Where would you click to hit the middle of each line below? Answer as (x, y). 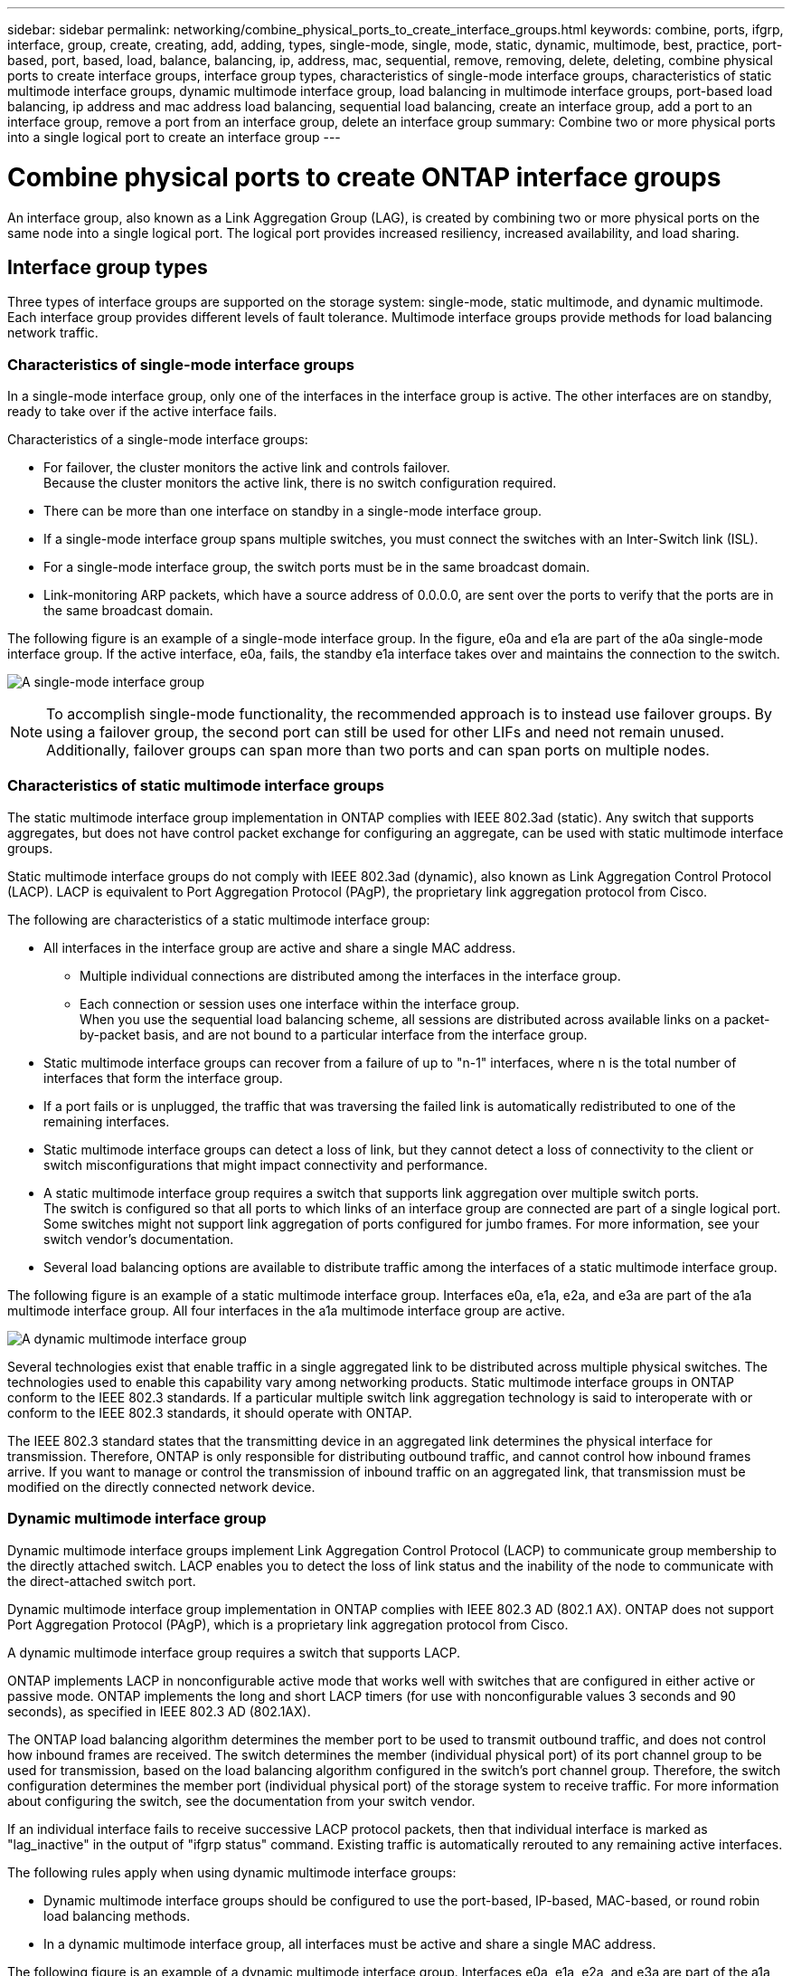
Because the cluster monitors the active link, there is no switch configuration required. (300, 483)
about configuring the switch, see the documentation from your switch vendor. (241, 1800)
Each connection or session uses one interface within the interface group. (300, 1003)
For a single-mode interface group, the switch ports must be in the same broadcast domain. (317, 567)
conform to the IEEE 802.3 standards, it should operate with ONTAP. (210, 1412)
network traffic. (53, 333)
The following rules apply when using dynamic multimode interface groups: (232, 1872)
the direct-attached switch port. (102, 1581)
